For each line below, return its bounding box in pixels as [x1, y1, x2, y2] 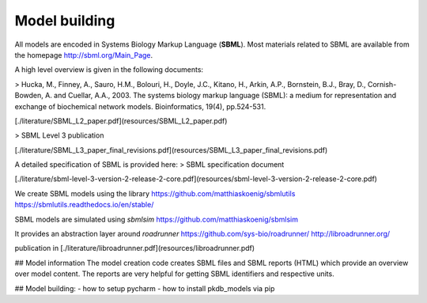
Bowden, [14, 91, 43, 100]
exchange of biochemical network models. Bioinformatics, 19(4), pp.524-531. [14, 101, 266, 111]
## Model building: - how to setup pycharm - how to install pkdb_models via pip [14, 283, 275, 293]
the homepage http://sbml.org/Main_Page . [14, 50, 153, 59]
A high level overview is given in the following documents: [14, 65, 204, 74]
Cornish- [367, 79, 397, 89]
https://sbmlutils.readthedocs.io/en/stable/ [14, 200, 154, 210]
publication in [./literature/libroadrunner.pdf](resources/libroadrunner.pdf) [14, 244, 255, 253]
